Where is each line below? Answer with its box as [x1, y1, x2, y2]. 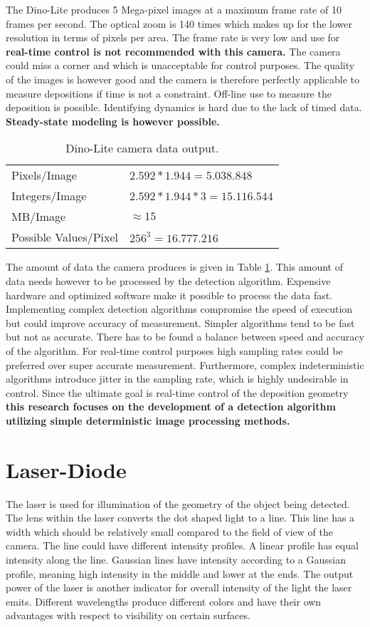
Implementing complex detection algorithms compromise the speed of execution [6, 301, 353, 316]
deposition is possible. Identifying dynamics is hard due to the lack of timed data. [6, 100, 362, 115]
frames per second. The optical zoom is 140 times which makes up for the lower [6, 16, 352, 31]
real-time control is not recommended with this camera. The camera [6, 43, 341, 58]
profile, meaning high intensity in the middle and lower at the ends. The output [6, 566, 354, 581]
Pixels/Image [11, 167, 77, 184]
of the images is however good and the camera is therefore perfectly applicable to [6, 71, 359, 86]
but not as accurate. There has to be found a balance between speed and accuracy [6, 329, 364, 344]
